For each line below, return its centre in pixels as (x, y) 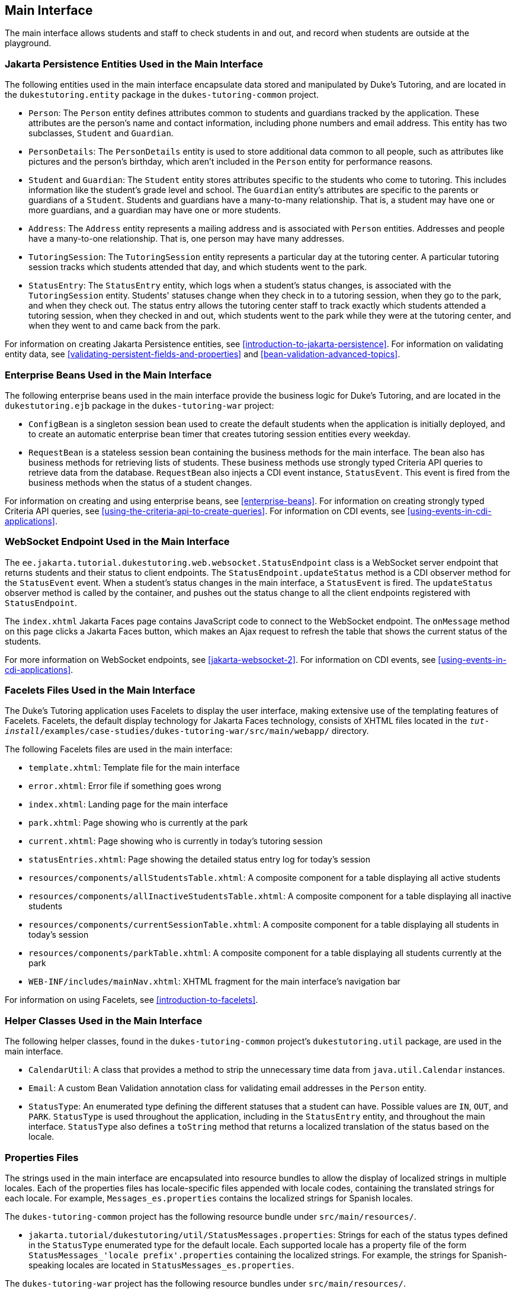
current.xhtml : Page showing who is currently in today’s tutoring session (176, 841)
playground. (28, 43)
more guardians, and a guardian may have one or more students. (155, 210)
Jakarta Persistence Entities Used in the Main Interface (134, 64)
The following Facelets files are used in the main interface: (119, 749)
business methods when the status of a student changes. (140, 482)
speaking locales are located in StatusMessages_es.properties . (161, 1265)
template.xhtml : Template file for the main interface (134, 768)
